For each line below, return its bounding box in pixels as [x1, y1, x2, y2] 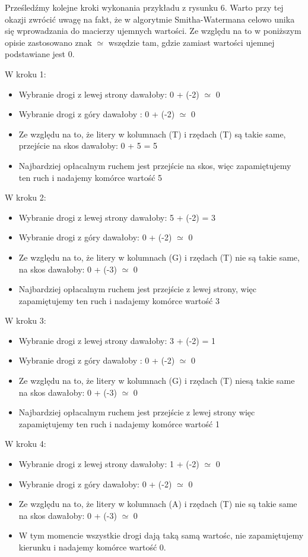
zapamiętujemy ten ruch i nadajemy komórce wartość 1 [18, 417, 220, 430]
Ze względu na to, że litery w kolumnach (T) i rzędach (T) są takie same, [18, 127, 286, 140]
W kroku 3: [5, 314, 46, 327]
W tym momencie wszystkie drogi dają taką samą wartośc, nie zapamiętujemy [18, 529, 304, 542]
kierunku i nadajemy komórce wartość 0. [18, 541, 166, 553]
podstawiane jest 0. [5, 48, 75, 60]
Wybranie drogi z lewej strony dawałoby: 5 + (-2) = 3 [18, 211, 215, 223]
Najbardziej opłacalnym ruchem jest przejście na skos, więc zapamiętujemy [18, 159, 291, 171]
